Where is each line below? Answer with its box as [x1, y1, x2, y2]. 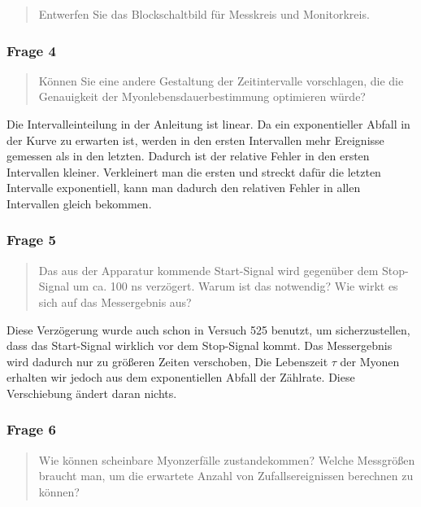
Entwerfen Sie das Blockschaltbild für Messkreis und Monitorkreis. [38, 6, 370, 22]
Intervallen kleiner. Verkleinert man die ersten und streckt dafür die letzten [7, 163, 381, 180]
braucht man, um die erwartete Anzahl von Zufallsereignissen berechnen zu [38, 467, 414, 484]
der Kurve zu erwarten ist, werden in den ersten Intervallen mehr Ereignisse [7, 131, 384, 148]
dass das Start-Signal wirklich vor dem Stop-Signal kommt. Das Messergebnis [7, 337, 393, 354]
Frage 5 [7, 229, 56, 250]
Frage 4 [7, 40, 56, 60]
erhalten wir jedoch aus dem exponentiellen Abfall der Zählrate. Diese [7, 369, 355, 386]
